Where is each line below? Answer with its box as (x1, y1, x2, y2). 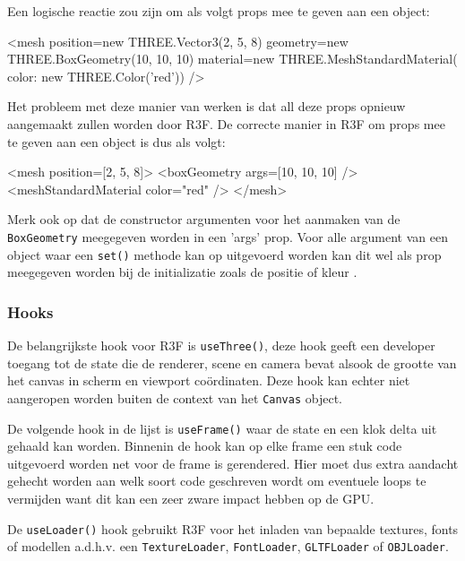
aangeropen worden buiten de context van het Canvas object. (7, 388, 342, 407)
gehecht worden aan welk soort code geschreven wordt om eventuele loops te (7, 471, 426, 490)
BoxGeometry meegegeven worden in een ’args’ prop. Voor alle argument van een (7, 227, 448, 246)
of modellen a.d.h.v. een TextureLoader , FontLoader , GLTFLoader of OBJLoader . (7, 537, 449, 556)
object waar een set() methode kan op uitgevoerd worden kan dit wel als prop (7, 245, 442, 263)
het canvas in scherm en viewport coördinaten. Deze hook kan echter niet (7, 371, 410, 390)
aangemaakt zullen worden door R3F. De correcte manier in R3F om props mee (7, 114, 445, 133)
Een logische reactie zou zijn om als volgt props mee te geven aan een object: (7, 2, 430, 20)
